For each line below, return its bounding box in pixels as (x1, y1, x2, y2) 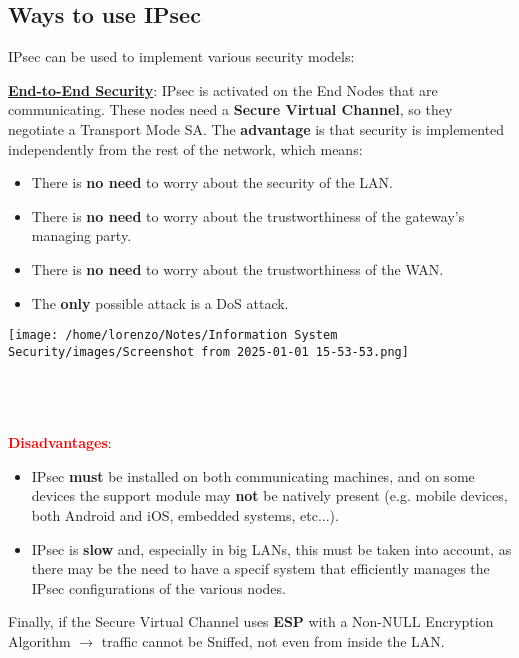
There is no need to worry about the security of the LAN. (31, 172, 393, 193)
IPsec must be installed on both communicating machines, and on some (31, 465, 475, 486)
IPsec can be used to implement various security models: (8, 46, 355, 67)
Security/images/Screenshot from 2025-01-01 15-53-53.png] (8, 344, 409, 359)
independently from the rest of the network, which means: (8, 138, 363, 159)
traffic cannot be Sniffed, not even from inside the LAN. (101, 630, 445, 651)
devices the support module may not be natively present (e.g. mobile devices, (31, 485, 508, 506)
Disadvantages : (8, 432, 112, 453)
